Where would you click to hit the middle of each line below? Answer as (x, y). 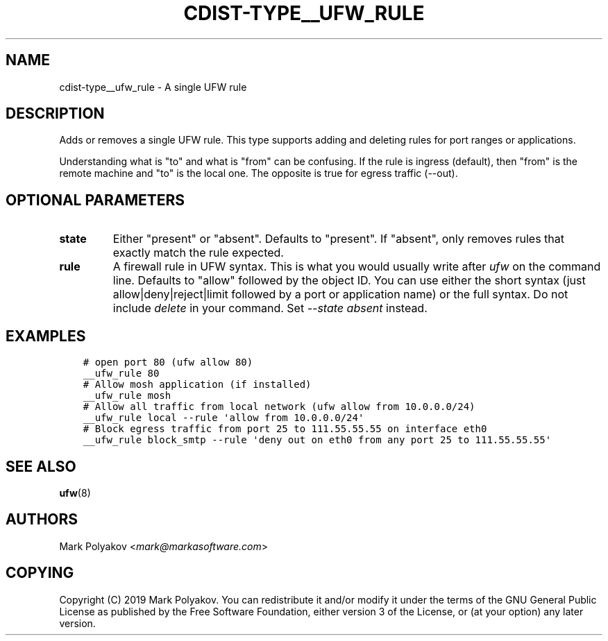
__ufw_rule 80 (121, 374)
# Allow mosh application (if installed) (197, 385)
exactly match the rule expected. (198, 253)
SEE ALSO (41, 466)
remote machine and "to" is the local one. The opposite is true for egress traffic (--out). (259, 173)
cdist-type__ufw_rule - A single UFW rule (153, 87)
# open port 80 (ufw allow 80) (168, 362)
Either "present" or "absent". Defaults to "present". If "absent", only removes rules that (339, 239)
